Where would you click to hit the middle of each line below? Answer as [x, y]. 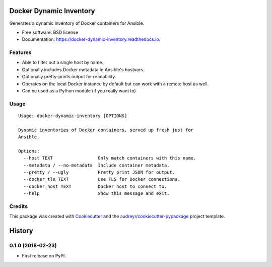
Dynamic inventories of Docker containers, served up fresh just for [106, 130]
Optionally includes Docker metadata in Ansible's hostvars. [83, 69]
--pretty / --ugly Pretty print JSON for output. [99, 172]
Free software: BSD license [50, 32]
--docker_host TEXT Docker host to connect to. [95, 186]
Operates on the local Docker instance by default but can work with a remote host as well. [115, 84]
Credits [18, 206]
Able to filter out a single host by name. [62, 63]
